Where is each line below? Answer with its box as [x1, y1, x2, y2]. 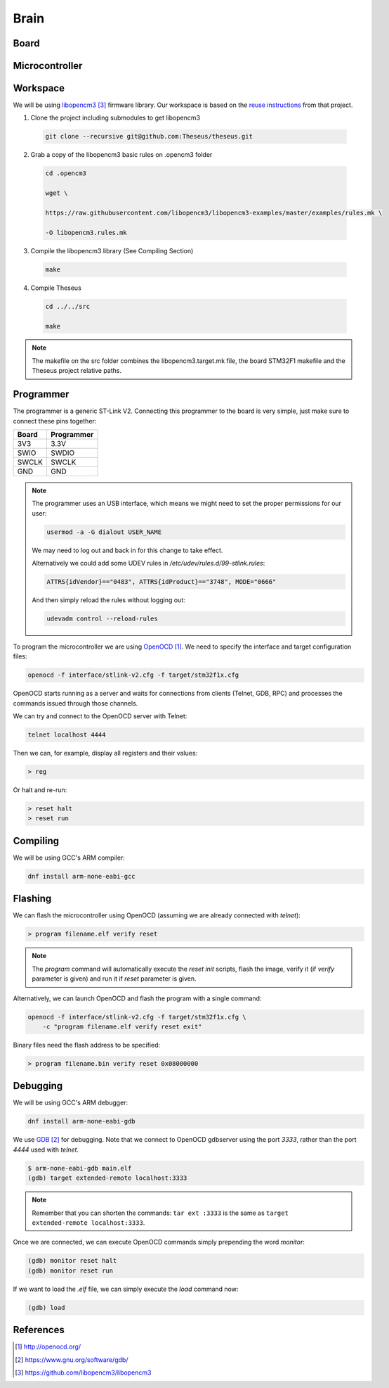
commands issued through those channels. [13, 699, 138, 707]
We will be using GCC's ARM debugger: [13, 1098, 128, 1107]
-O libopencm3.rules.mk [45, 229, 128, 236]
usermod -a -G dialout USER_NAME [46, 528, 161, 536]
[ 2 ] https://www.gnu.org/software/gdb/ [15, 1355, 128, 1364]
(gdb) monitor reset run [27, 1266, 114, 1275]
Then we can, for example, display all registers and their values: [13, 749, 198, 758]
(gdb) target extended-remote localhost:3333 [27, 1174, 187, 1182]
